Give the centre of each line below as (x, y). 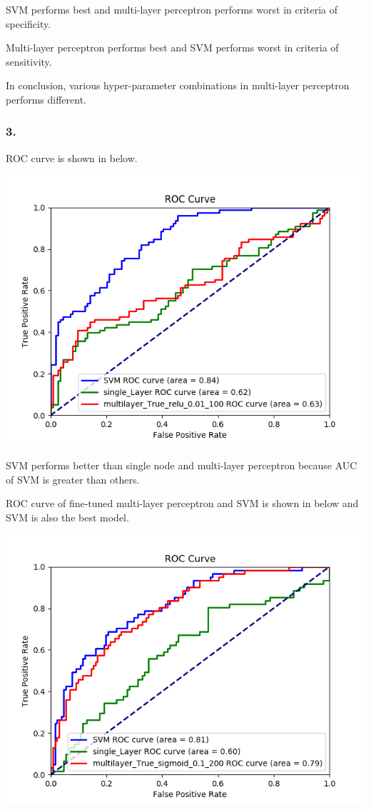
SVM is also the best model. (67, 517)
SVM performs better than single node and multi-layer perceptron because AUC (182, 465)
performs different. (46, 99)
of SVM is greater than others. (73, 479)
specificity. (29, 23)
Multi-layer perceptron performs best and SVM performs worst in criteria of (172, 47)
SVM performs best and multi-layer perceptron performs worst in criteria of (172, 9)
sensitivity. (29, 61)
